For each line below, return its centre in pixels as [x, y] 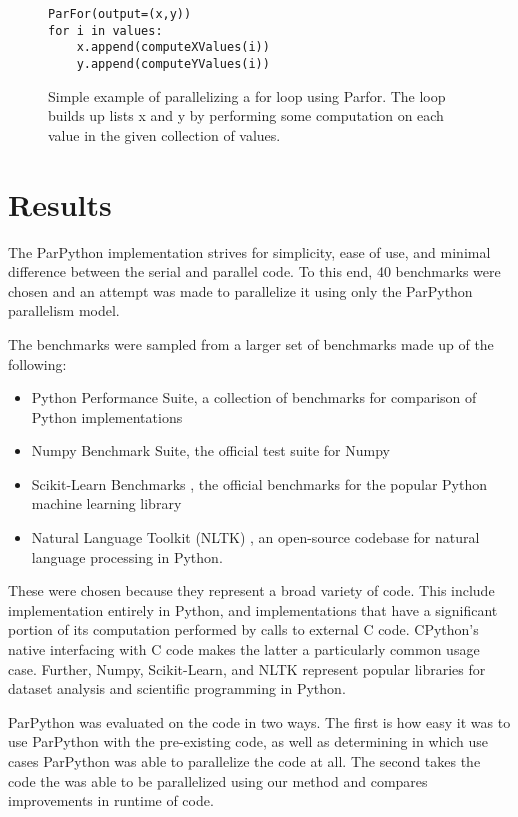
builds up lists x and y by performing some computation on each [246, 115]
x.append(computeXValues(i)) [173, 47]
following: [37, 363]
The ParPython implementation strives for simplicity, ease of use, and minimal [249, 251]
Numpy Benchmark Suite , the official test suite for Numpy [210, 450]
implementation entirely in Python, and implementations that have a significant [253, 609]
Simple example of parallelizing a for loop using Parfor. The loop [247, 95]
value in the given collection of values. [164, 134]
